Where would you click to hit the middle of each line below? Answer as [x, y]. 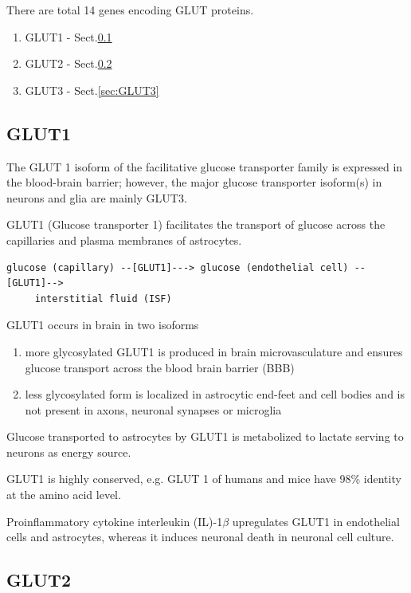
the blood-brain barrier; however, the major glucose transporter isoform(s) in [194, 182]
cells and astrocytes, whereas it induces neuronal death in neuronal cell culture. [200, 537]
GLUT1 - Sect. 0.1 [68, 36]
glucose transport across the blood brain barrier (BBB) [160, 367]
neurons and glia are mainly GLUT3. [97, 197]
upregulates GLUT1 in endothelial [316, 521]
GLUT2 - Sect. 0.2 [68, 63]
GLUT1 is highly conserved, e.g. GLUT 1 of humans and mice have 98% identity [204, 479]
